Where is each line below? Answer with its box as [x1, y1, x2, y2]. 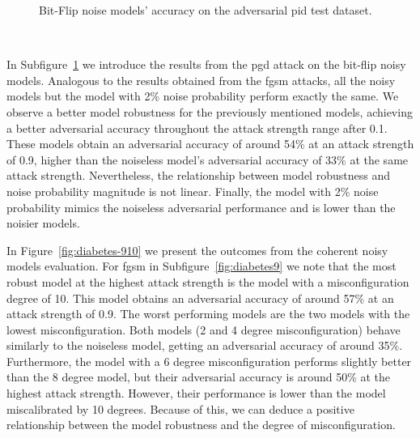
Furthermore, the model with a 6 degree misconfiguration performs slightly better [6, 352, 412, 369]
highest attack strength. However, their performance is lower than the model [6, 385, 386, 402]
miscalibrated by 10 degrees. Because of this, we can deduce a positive [6, 400, 354, 417]
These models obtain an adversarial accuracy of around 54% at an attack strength [6, 135, 414, 152]
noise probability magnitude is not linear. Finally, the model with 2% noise [6, 182, 379, 199]
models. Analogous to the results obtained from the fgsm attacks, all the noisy [6, 71, 396, 88]
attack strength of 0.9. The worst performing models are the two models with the [6, 305, 410, 322]
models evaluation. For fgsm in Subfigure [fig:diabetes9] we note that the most [6, 257, 397, 274]
